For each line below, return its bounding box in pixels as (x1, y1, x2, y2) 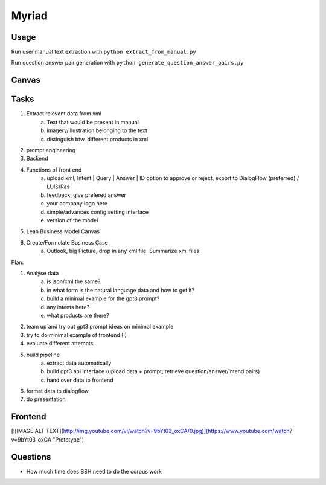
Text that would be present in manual (46, 118, 139, 126)
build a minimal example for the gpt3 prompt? (46, 295, 160, 302)
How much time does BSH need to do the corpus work (26, 467, 162, 475)
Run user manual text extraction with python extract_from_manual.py (11, 48, 196, 56)
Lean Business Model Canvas (26, 228, 100, 235)
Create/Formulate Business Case (26, 239, 109, 246)
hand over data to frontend (46, 376, 113, 384)
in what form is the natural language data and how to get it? (46, 286, 195, 294)
